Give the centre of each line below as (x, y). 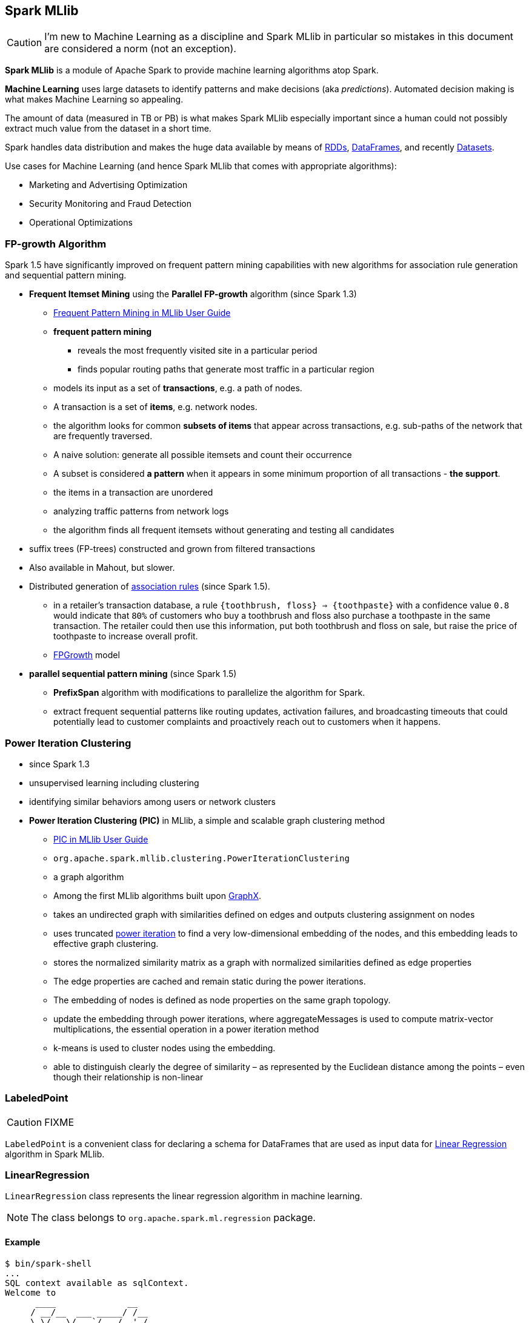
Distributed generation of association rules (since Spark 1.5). (150, 587)
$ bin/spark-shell (48, 1263)
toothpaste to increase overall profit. (126, 636)
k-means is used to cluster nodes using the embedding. (165, 1048)
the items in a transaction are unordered (133, 493)
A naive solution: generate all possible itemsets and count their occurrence (203, 455)
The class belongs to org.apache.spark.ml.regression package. (173, 1218)
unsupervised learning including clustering (114, 783)
